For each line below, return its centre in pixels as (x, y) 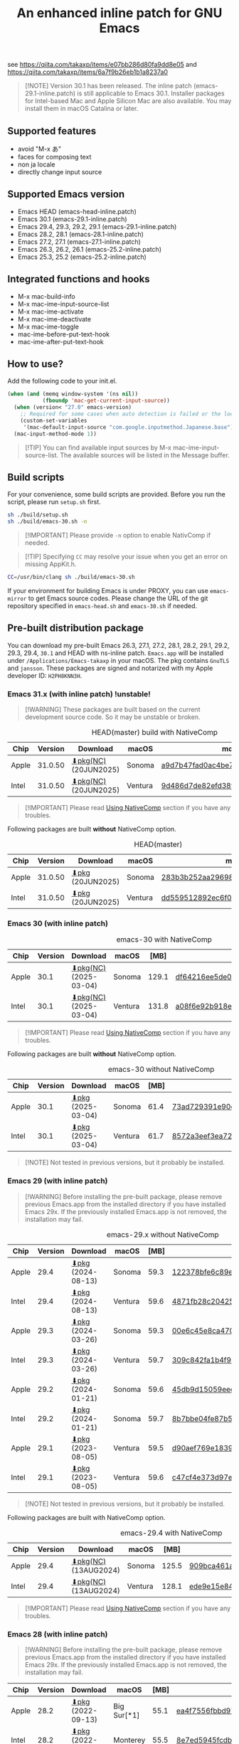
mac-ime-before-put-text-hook (64, 334)
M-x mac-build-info (47, 296)
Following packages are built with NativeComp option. (86, 1517)
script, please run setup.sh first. (54, 502)
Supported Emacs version (66, 195)
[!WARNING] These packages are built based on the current (112, 710)
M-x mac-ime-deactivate (54, 319)
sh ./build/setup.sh (38, 515)
